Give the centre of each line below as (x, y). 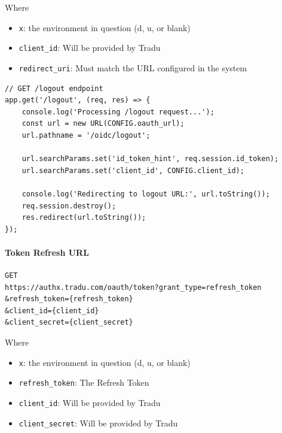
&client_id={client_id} (52, 311)
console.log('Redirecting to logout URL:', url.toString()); (146, 194)
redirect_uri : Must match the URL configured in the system (133, 67)
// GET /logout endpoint (54, 88)
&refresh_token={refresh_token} (69, 299)
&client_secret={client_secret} (69, 323)
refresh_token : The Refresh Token (84, 382)
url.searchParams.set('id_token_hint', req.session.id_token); (150, 159)
